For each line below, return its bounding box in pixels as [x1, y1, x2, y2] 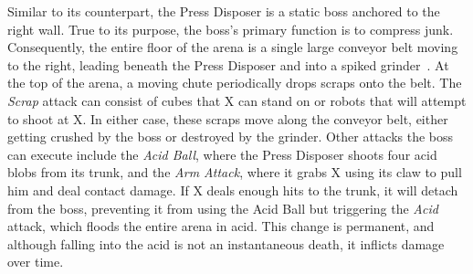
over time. [7, 252, 64, 271]
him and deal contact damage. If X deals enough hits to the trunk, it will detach [7, 180, 458, 199]
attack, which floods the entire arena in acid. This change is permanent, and [7, 216, 435, 236]
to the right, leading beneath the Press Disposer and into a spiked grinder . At [7, 55, 449, 74]
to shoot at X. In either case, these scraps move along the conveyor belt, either [7, 109, 448, 128]
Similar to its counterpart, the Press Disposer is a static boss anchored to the [7, 2, 440, 20]
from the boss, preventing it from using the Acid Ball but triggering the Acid [7, 198, 438, 217]
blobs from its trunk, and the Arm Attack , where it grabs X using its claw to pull [7, 163, 462, 182]
